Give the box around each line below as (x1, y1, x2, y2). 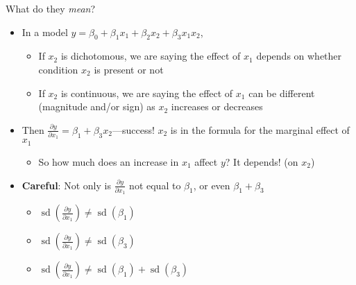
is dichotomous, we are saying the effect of (60, 49, 241, 63)
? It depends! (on (225, 154, 298, 169)
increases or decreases (171, 99, 263, 114)
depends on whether (256, 49, 342, 63)
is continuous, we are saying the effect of (60, 85, 233, 100)
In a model (22, 24, 68, 39)
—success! (112, 122, 155, 137)
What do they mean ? (6, 1, 96, 15)
